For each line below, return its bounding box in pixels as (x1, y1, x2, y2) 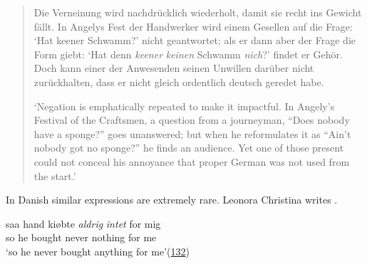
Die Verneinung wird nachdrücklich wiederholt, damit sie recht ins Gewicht (33, 5, 362, 19)
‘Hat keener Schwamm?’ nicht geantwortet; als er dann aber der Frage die (33, 33, 356, 48)
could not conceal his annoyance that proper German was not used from (33, 154, 350, 169)
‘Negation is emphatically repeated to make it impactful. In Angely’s (33, 98, 335, 113)
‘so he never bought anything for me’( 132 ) (6, 243, 190, 258)
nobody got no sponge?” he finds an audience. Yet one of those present (33, 140, 344, 155)
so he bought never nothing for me (6, 230, 157, 245)
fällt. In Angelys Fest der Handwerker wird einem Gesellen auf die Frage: (33, 19, 353, 33)
